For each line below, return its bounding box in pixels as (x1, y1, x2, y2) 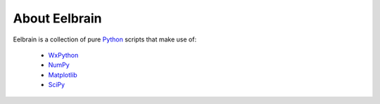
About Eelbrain (13, 11, 102, 26)
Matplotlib (48, 70, 77, 79)
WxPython (48, 51, 79, 59)
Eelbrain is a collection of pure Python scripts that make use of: (13, 35, 197, 44)
